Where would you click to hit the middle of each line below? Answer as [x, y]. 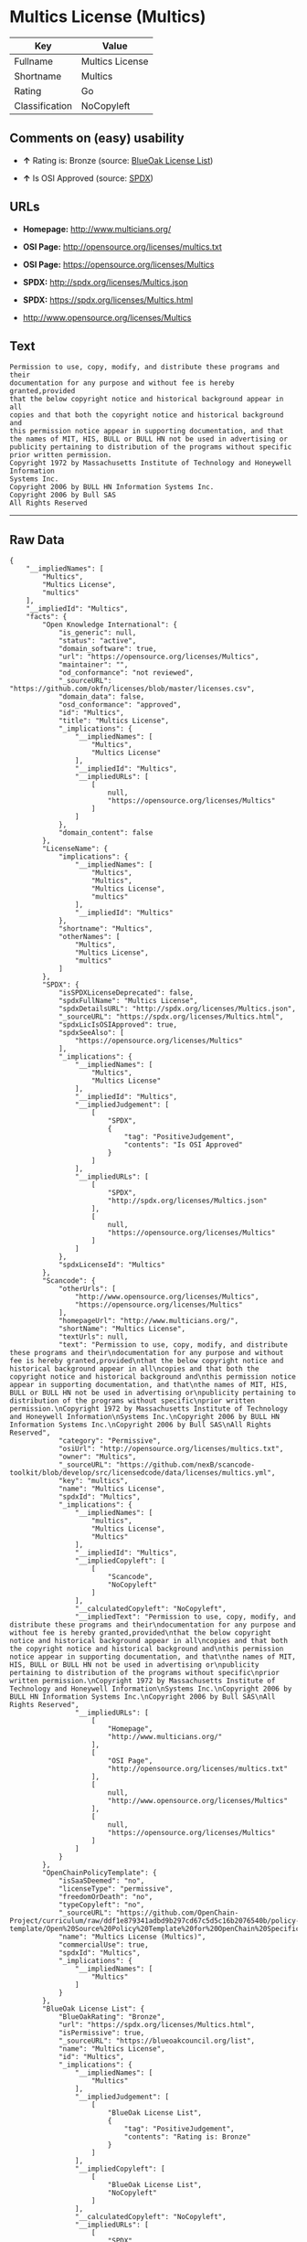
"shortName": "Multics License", [122, 1329]
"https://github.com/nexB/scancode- [185, 1465]
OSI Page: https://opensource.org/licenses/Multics [118, 264]
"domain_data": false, [101, 697]
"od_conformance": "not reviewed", [126, 673]
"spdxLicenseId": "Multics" [112, 1265]
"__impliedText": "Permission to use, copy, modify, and [185, 1617]
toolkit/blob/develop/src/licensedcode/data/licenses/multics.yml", [143, 1473]
